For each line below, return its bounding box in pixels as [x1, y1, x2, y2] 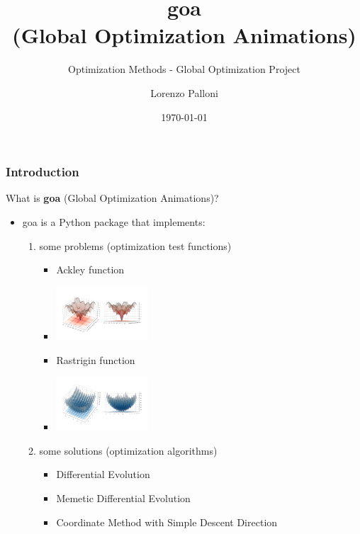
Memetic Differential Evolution [56, 491, 191, 506]
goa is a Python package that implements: [22, 214, 206, 229]
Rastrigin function [56, 353, 135, 368]
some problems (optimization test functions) [39, 238, 232, 253]
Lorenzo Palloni [150, 85, 218, 100]
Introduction [6, 163, 79, 181]
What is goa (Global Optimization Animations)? [6, 191, 219, 205]
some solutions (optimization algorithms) [39, 443, 218, 458]
